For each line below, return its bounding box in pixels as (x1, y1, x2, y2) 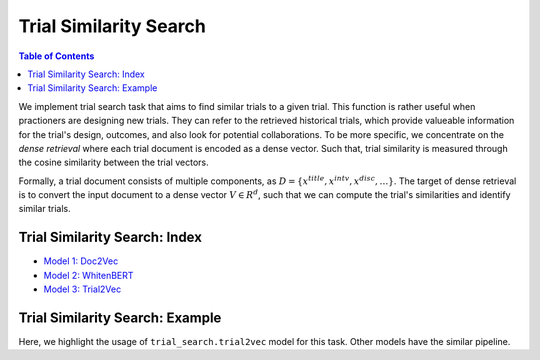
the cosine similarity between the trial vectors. (18, 156, 209, 169)
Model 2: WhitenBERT (43, 269, 134, 281)
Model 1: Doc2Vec (43, 255, 119, 267)
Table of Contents (18, 50, 95, 62)
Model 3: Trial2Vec (43, 283, 122, 295)
